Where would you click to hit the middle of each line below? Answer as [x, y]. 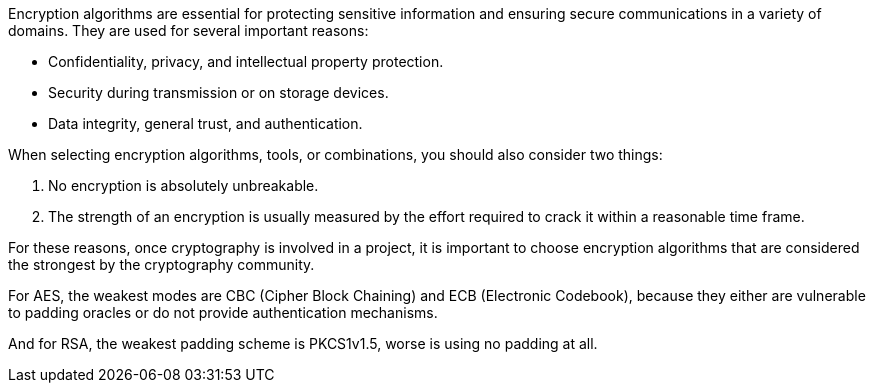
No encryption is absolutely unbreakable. [183, 185]
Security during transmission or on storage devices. [218, 92]
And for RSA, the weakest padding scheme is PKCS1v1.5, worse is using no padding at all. [303, 343]
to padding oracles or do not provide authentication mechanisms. [223, 312]
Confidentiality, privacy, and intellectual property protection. [246, 61]
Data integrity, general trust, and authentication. [205, 123]
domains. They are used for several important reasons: [188, 30]
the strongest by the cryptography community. [161, 264]
